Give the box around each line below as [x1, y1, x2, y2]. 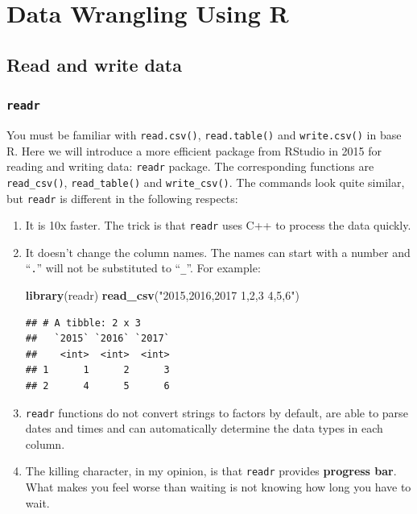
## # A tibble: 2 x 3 [25, 317, 141, 329]
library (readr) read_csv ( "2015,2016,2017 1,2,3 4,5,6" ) [25, 287, 299, 304]
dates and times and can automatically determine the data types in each [25, 420, 383, 437]
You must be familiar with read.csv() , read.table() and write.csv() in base [6, 126, 402, 143]
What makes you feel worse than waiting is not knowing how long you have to [25, 479, 411, 495]
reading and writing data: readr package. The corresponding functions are [6, 158, 374, 175]
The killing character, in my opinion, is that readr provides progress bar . [25, 462, 397, 479]
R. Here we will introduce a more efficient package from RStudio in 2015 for [6, 142, 382, 159]
